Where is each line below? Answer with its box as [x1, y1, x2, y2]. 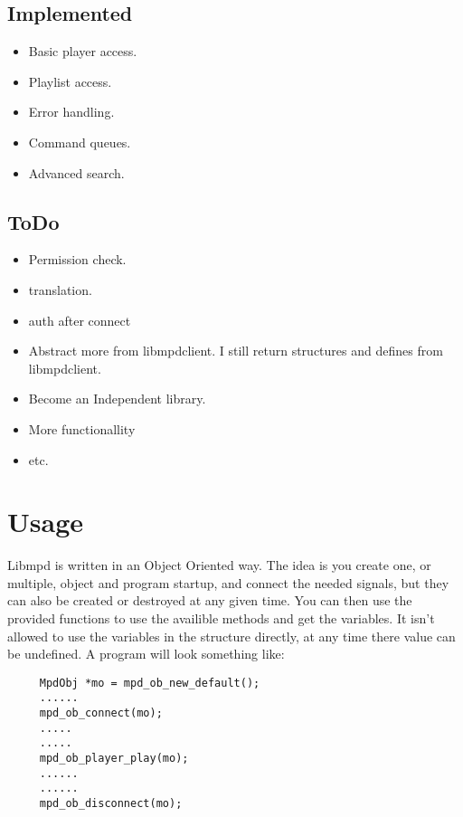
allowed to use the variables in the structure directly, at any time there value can [7, 626, 456, 645]
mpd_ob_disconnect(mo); [39, 797, 183, 811]
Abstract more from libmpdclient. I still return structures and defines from [28, 341, 443, 360]
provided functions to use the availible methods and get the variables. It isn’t [7, 609, 435, 628]
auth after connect [28, 310, 131, 329]
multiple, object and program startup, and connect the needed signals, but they [7, 573, 449, 592]
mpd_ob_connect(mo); [39, 707, 163, 720]
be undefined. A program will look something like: [7, 644, 285, 663]
